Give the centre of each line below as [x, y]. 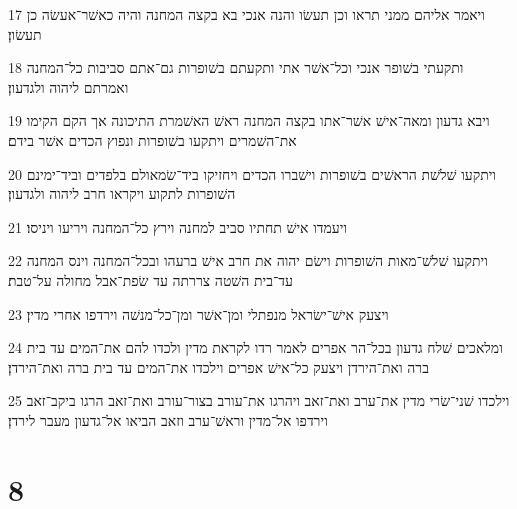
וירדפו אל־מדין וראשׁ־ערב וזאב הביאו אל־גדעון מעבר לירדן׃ [168, 419]
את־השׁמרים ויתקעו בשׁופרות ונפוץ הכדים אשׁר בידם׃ [152, 139]
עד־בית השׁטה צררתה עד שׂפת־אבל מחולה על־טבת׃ [150, 279]
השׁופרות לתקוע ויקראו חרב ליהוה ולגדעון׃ [122, 193]
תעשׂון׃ [25, 33]
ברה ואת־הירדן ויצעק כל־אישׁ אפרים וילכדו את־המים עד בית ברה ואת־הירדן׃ [218, 366]
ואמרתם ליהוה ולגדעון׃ [68, 86]
